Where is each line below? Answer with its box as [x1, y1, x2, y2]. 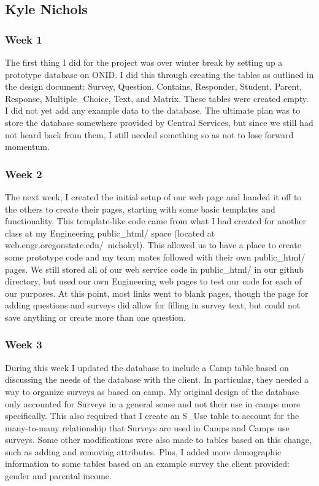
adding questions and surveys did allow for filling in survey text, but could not [5, 299, 301, 312]
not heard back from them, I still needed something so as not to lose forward [5, 128, 294, 141]
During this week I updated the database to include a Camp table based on [5, 361, 289, 374]
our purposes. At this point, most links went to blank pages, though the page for [5, 286, 309, 299]
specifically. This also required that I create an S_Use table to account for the [5, 409, 299, 422]
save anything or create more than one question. [5, 310, 186, 323]
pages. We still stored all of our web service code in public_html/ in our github [5, 262, 304, 275]
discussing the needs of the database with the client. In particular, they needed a [5, 373, 309, 386]
